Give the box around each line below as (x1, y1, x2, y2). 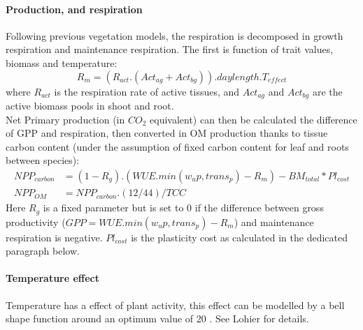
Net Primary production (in (6, 112, 125, 126)
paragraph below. (6, 243, 80, 258)
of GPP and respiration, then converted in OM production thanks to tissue (6, 126, 328, 140)
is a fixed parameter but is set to (43, 200, 184, 215)
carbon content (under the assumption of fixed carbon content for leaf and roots (6, 139, 349, 153)
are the (312, 84, 343, 98)
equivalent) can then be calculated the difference (150, 112, 357, 126)
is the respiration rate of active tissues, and (54, 84, 240, 98)
